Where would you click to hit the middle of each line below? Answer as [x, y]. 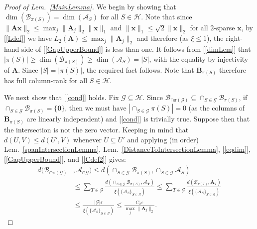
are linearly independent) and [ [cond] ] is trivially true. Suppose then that [138, 119]
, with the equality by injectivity [199, 58]
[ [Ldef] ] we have [28, 38]
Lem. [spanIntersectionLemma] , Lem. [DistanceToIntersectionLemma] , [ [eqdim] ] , [127, 149]
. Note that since [167, 16]
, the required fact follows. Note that [138, 69]
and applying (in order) [163, 139]
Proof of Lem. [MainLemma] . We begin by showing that [90, 6]
